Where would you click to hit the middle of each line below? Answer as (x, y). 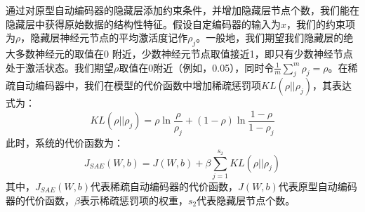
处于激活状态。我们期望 (60, 67)
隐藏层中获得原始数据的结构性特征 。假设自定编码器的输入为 (143, 24)
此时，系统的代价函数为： (65, 142)
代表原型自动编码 (318, 186)
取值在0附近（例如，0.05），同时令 (197, 67)
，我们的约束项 (321, 24)
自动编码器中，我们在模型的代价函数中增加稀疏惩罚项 (138, 85)
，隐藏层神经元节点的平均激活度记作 (104, 38)
